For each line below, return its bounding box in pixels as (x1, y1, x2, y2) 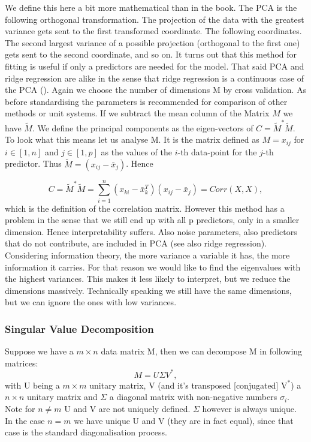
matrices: (5, 356, 38, 369)
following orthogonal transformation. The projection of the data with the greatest (5, 13, 304, 25)
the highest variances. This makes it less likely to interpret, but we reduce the (5, 272, 291, 285)
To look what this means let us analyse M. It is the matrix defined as (5, 133, 259, 146)
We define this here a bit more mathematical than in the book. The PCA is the (5, 1, 297, 13)
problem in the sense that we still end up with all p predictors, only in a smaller (5, 214, 300, 226)
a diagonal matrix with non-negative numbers (109, 390, 277, 403)
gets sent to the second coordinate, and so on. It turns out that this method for (5, 48, 297, 61)
